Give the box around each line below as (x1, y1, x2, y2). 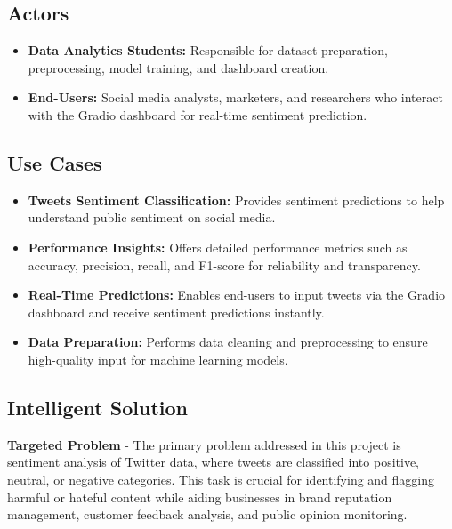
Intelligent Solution (7, 393, 188, 421)
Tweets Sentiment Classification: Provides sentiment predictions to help (28, 190, 445, 209)
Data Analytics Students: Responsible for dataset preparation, (28, 41, 388, 60)
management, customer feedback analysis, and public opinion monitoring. (7, 505, 408, 524)
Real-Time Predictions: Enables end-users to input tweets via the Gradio (28, 285, 446, 304)
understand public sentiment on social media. (28, 208, 276, 227)
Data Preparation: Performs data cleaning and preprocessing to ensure (28, 333, 428, 351)
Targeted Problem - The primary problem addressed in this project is (7, 435, 401, 453)
